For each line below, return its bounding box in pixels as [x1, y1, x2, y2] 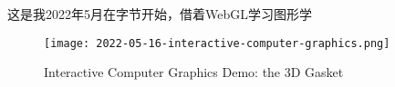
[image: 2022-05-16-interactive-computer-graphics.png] [44, 36, 390, 50]
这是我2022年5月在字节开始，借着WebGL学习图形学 [7, 5, 312, 23]
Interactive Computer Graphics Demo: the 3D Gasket [44, 63, 344, 82]
